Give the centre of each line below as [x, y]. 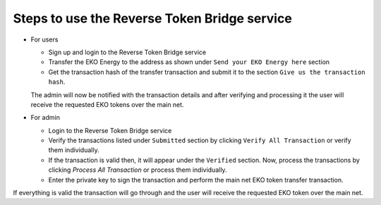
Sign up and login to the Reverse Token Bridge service [127, 52]
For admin [45, 118]
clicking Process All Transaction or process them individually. [138, 170]
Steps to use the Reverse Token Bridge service [152, 18]
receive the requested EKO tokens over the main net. [107, 104]
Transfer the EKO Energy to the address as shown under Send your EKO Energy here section [189, 62]
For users [44, 39]
